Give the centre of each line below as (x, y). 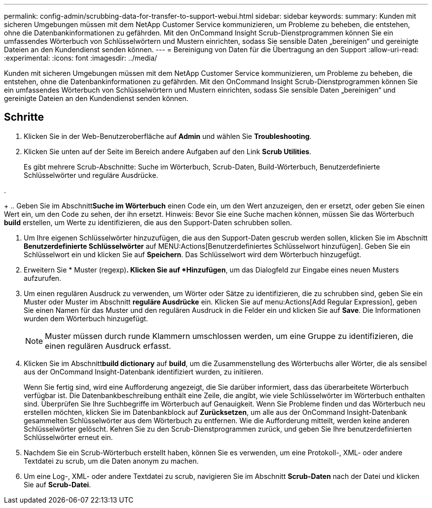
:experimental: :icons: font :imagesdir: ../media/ (81, 58)
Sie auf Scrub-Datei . (57, 484)
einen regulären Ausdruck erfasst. (108, 346)
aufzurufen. (43, 278)
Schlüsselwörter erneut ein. (68, 437)
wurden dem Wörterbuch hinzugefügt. (86, 318)
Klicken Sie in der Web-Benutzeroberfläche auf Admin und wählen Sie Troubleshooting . (168, 136)
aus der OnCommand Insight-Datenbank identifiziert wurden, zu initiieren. (144, 372)
